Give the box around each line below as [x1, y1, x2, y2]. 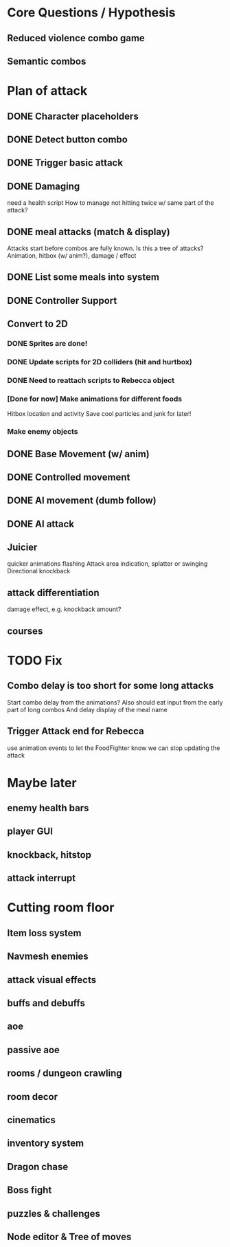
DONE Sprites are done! [7, 339, 88, 349]
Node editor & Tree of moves [7, 1231, 132, 1242]
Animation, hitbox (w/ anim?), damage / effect [7, 251, 137, 259]
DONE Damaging [7, 180, 80, 192]
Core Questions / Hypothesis [7, 5, 176, 21]
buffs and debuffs [7, 997, 86, 1008]
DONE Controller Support [7, 294, 117, 307]
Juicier [7, 542, 38, 553]
